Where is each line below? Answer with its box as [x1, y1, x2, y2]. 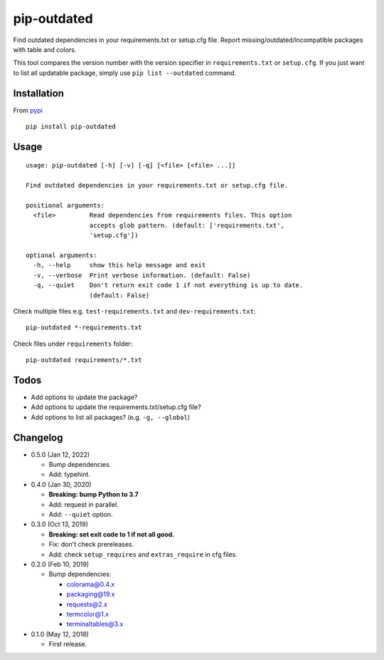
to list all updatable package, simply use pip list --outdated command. [13, 68, 237, 77]
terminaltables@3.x [66, 620, 124, 629]
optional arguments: [26, 251, 97, 259]
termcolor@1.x [66, 609, 110, 618]
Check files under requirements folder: [13, 339, 133, 348]
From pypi [13, 105, 43, 114]
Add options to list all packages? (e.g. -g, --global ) [31, 413, 191, 421]
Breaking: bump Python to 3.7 [48, 490, 139, 499]
